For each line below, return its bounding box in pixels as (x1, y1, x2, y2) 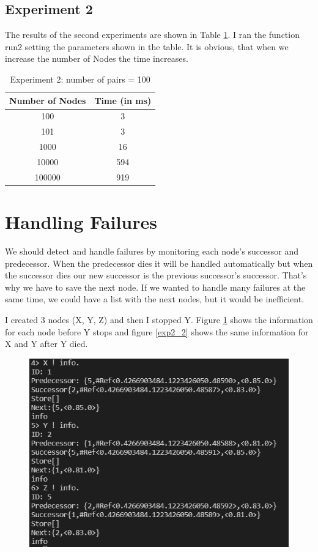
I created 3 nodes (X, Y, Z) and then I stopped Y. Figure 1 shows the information (5, 313, 313, 326)
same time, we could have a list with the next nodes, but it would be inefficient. (5, 293, 305, 305)
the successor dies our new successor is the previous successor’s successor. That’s (5, 269, 307, 282)
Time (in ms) (94, 94, 152, 106)
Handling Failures (5, 209, 157, 234)
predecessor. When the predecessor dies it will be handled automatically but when (5, 256, 313, 269)
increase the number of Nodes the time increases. (5, 52, 188, 65)
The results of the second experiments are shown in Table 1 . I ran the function (5, 28, 300, 41)
